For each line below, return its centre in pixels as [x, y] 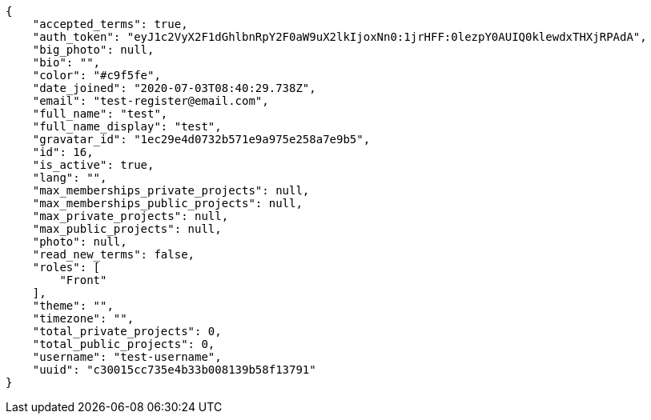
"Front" [83, 280]
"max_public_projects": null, [127, 229]
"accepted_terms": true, [110, 24]
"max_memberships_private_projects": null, [171, 190]
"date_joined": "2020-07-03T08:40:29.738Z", [174, 88]
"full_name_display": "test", [127, 126]
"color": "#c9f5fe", [96, 75]
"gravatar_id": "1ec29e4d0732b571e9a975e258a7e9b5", [201, 139]
